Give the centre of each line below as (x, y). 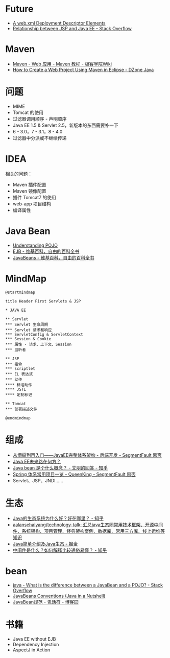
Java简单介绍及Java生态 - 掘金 (45, 544)
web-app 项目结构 (32, 204)
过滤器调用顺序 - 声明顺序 (40, 119)
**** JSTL (16, 389)
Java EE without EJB (34, 639)
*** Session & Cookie (28, 339)
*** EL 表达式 (19, 374)
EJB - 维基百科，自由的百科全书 (46, 251)
